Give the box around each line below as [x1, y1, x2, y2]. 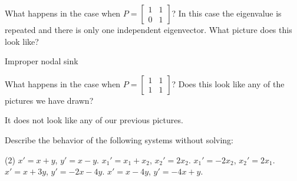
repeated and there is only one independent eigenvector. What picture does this [5, 24, 292, 35]
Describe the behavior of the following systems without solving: [5, 133, 233, 146]
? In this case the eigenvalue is [171, 7, 282, 19]
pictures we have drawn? [5, 94, 94, 106]
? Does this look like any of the [171, 77, 285, 90]
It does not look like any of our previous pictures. [5, 114, 183, 126]
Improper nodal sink [5, 55, 78, 67]
